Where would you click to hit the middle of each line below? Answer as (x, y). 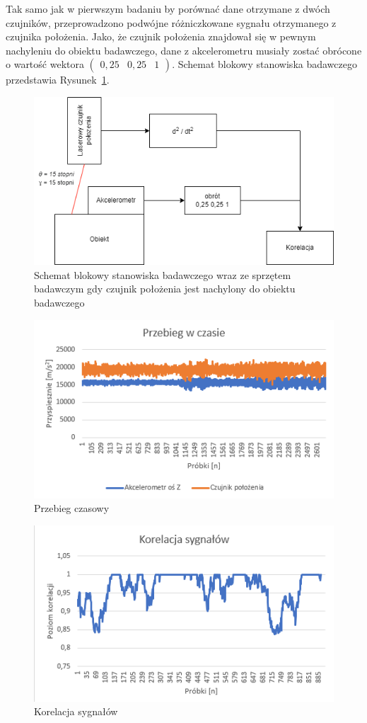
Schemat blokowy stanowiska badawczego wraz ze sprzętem (163, 274)
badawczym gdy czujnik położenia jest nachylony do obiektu (165, 289)
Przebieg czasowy (72, 508)
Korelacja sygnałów (76, 711)
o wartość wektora (45, 64)
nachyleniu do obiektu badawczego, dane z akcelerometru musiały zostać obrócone (184, 50)
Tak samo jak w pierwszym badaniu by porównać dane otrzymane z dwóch (168, 8)
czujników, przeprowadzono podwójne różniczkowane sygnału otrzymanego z (171, 22)
